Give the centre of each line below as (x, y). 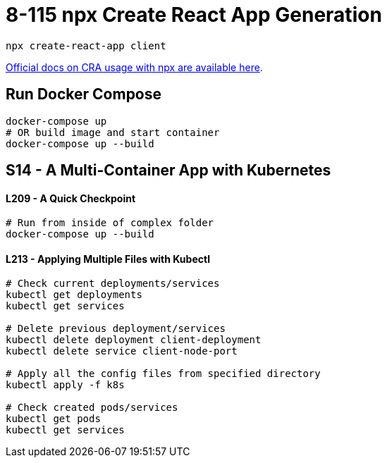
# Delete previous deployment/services (116, 329)
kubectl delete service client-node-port (122, 351)
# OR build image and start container (113, 132)
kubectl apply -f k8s (65, 385)
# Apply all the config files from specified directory (163, 374)
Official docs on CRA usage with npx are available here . (134, 67)
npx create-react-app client (86, 45)
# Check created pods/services (92, 408)
